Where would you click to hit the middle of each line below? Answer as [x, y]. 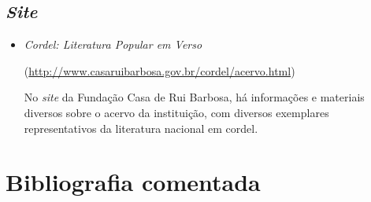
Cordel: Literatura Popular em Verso [113, 44]
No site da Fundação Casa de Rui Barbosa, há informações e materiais [194, 97]
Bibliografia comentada [133, 182]
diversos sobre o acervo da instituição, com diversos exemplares [176, 112]
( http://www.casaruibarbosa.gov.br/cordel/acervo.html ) [160, 70]
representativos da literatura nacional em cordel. [141, 128]
